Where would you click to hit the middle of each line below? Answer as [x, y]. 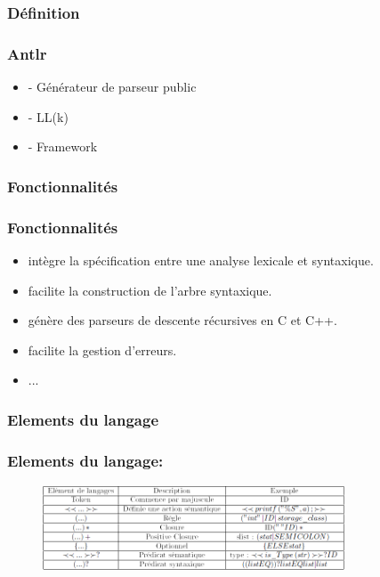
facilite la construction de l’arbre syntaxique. [150, 290]
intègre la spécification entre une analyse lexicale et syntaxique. [201, 260]
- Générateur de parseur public [112, 87]
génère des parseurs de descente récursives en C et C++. [182, 320]
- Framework [63, 146]
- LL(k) [48, 116]
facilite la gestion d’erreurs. [102, 349]
